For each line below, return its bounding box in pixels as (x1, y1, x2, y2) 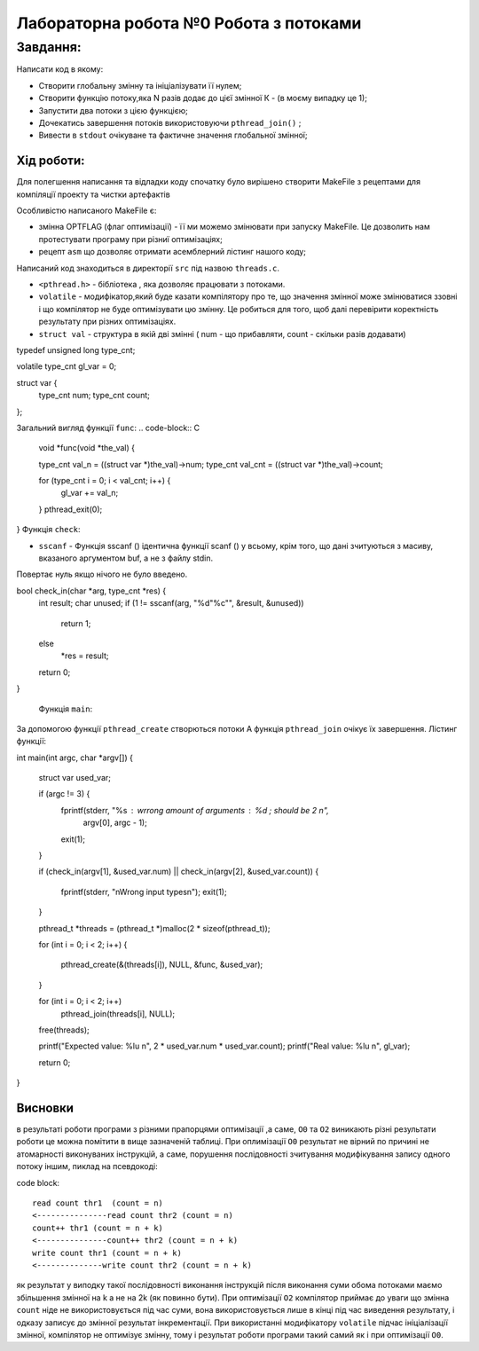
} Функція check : (16, 524, 81, 535)
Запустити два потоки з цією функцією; (38, 105, 188, 115)
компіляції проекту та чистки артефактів (16, 189, 170, 200)
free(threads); (38, 1025, 90, 1035)
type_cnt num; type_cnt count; (38, 390, 150, 401)
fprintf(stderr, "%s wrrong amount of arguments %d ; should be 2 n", (60, 805, 330, 815)
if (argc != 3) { (38, 789, 90, 799)
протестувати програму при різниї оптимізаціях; (38, 233, 224, 244)
